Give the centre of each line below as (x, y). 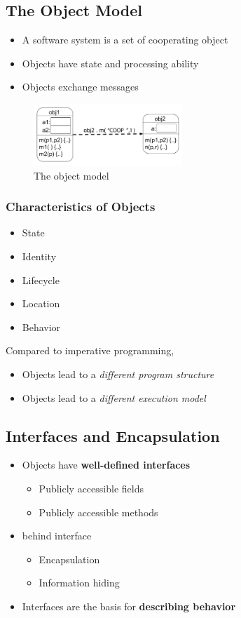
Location (41, 303)
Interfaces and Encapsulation (113, 435)
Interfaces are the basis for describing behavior (129, 606)
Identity (39, 256)
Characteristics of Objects (81, 207)
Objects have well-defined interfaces (106, 465)
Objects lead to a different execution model (114, 397)
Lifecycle (41, 280)
